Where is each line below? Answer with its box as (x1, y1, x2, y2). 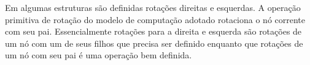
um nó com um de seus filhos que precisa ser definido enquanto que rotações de (5, 36, 303, 49)
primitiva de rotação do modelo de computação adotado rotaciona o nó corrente (5, 13, 306, 26)
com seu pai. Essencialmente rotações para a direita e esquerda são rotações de (5, 25, 302, 38)
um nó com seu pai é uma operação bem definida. (5, 49, 192, 61)
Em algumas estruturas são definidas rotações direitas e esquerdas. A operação (5, 1, 301, 13)
